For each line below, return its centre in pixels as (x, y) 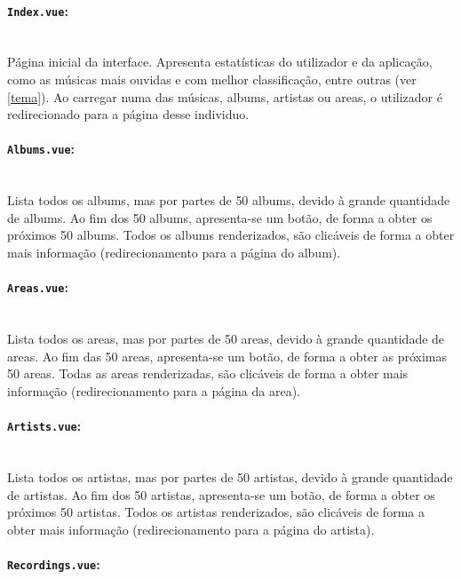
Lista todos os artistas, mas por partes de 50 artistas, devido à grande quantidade (230, 476)
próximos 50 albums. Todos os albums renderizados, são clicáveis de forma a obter (231, 235)
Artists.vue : (44, 426)
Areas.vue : (38, 287)
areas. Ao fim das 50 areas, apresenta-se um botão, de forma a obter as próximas (227, 356)
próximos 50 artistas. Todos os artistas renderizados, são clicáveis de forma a (216, 512)
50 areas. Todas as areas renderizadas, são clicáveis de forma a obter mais (208, 373)
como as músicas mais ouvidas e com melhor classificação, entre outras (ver (212, 79)
